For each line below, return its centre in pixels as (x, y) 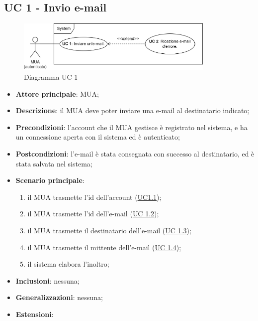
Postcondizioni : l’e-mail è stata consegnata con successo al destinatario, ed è (135, 154)
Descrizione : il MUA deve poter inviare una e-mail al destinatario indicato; (132, 110)
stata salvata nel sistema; (54, 163)
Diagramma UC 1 (51, 77)
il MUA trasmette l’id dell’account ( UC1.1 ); (94, 197)
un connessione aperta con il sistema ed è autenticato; (98, 137)
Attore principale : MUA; (57, 93)
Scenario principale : (50, 180)
